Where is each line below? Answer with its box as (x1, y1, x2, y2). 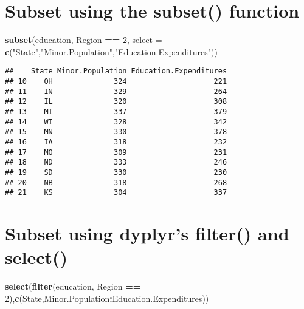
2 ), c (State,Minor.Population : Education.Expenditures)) (5, 291, 209, 304)
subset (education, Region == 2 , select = (5, 33, 162, 46)
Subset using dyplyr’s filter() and (5, 221, 289, 246)
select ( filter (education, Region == (5, 280, 141, 293)
